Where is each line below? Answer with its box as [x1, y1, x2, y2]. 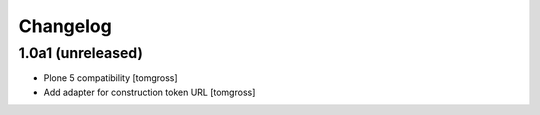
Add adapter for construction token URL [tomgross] [43, 86, 256, 98]
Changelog [18, 15, 112, 37]
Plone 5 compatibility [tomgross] [43, 72, 179, 84]
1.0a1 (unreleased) [18, 44, 144, 62]
